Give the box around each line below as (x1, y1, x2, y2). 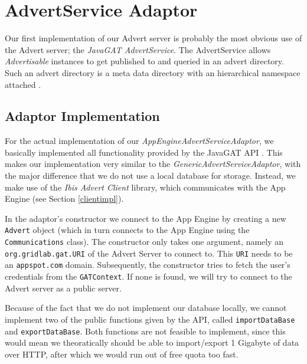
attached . (5, 78, 41, 90)
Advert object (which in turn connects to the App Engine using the (5, 224, 250, 236)
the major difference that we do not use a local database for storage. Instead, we (5, 169, 296, 182)
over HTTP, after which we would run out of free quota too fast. (5, 347, 239, 360)
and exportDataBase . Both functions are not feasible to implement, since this (5, 324, 286, 337)
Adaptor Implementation (5, 107, 160, 125)
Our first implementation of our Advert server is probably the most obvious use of (5, 32, 302, 44)
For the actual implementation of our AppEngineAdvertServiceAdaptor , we (5, 135, 274, 147)
